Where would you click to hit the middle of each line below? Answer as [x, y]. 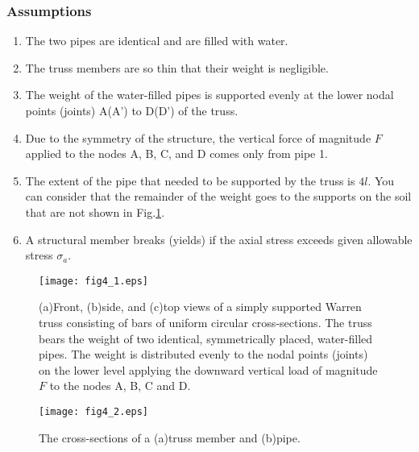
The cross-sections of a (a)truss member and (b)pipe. [170, 437]
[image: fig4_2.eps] [94, 411]
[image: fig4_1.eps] [94, 281]
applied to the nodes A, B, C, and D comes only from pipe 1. [176, 153]
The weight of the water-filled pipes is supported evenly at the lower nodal [209, 95]
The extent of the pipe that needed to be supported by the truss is [190, 180]
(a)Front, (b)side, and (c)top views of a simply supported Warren [200, 307]
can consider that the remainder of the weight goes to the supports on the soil [218, 196]
